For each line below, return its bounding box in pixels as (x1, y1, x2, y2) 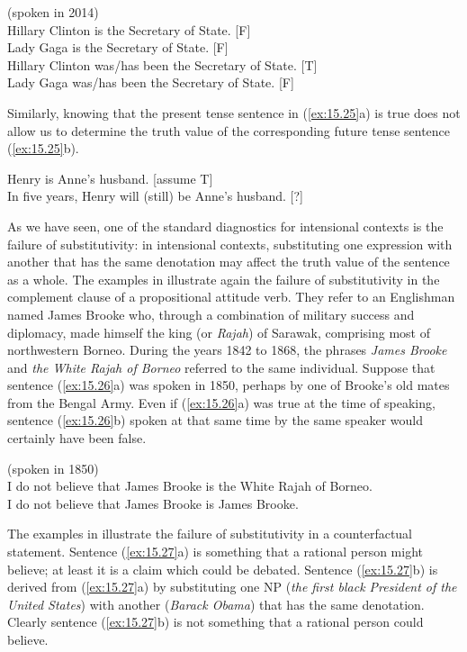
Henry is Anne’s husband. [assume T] (7, 168, 213, 187)
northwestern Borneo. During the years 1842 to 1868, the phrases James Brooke (7, 340, 447, 359)
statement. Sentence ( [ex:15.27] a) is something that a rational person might (7, 542, 424, 561)
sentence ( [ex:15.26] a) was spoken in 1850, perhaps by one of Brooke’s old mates (7, 376, 450, 394)
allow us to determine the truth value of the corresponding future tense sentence (7, 121, 451, 140)
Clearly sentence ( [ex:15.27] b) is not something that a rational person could (7, 612, 424, 631)
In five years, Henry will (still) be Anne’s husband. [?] (7, 186, 304, 205)
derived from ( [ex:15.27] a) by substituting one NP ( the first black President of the (7, 577, 457, 596)
